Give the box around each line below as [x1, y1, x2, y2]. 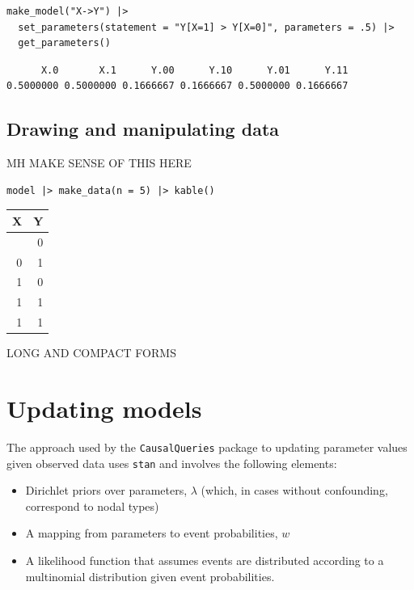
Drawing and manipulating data [6, 116, 280, 141]
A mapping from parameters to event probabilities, [25, 525, 278, 542]
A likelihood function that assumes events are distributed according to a [25, 551, 384, 568]
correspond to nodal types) [25, 497, 159, 514]
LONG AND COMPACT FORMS [6, 344, 176, 361]
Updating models [6, 391, 202, 424]
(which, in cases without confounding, [201, 482, 388, 499]
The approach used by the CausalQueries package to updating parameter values [6, 438, 408, 455]
